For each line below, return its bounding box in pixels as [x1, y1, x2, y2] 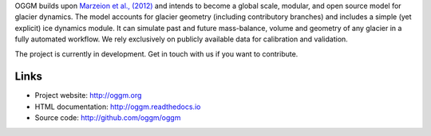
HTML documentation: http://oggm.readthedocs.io [34, 102, 201, 111]
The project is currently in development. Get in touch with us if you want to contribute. [14, 49, 299, 59]
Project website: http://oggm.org [34, 91, 142, 100]
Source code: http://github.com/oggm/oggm [34, 113, 181, 122]
